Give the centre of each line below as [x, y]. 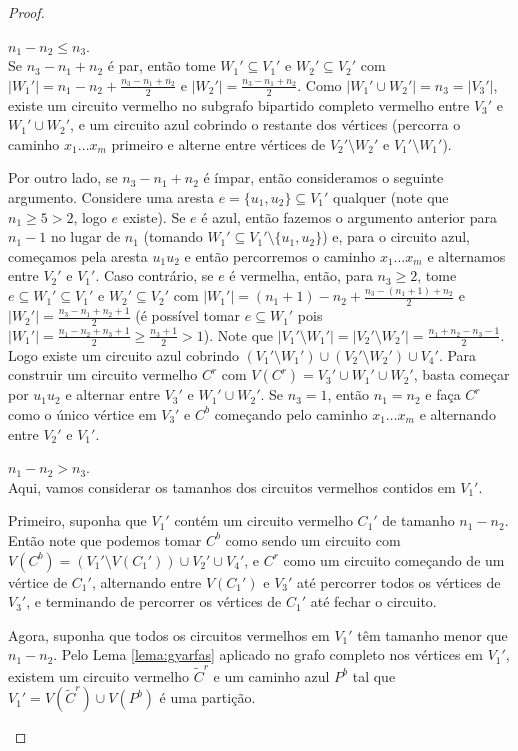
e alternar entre [113, 394]
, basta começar [461, 374]
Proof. [26, 12]
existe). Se [154, 216]
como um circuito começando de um [394, 559]
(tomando [173, 236]
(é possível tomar [188, 315]
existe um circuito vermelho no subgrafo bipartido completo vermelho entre [239, 104]
